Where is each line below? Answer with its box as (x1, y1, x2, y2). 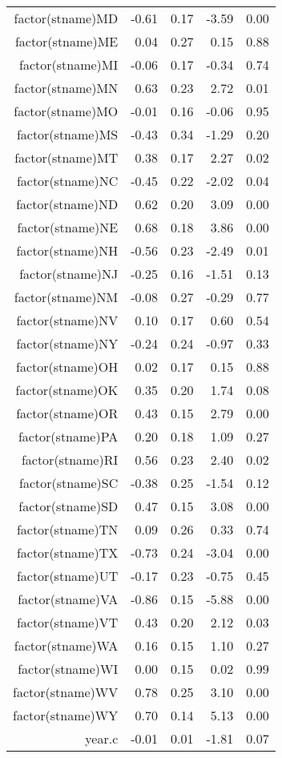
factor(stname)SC (19, 474, 119, 492)
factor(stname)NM (14, 288, 119, 306)
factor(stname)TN (16, 520, 119, 538)
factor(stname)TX (16, 543, 119, 562)
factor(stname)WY (13, 706, 119, 724)
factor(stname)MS (16, 125, 119, 143)
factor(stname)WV (13, 683, 119, 701)
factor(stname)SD (18, 497, 119, 515)
